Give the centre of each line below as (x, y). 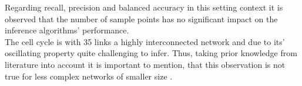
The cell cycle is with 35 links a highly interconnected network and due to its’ (145, 41)
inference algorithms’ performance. (67, 30)
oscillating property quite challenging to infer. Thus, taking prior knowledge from (151, 53)
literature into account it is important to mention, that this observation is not (145, 64)
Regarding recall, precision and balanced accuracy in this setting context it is (144, 7)
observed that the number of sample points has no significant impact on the (141, 18)
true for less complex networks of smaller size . (89, 76)
